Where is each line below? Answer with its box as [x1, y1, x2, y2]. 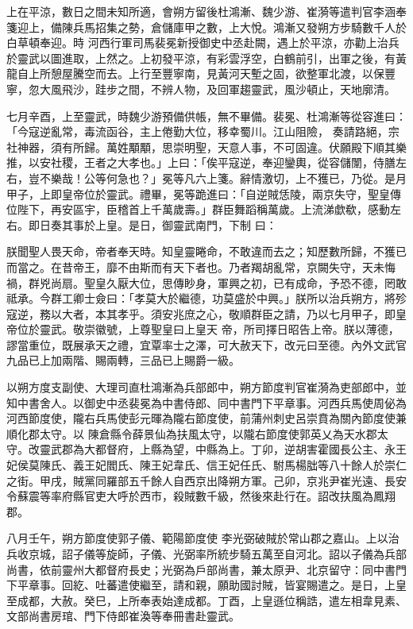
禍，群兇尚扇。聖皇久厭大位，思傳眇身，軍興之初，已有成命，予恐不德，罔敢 [6, 274, 407, 291]
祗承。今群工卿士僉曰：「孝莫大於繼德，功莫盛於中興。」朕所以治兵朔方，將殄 [6, 290, 407, 307]
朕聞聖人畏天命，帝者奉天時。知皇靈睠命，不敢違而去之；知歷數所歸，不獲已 [6, 243, 407, 260]
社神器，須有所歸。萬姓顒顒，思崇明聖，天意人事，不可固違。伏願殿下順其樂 [6, 138, 407, 155]
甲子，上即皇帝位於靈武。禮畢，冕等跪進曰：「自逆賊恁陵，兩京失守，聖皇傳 [6, 185, 401, 202]
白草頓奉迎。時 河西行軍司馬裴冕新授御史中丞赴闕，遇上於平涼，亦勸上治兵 [6, 34, 399, 51]
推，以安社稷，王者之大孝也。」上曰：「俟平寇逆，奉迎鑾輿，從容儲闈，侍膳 [6, 154, 396, 171]
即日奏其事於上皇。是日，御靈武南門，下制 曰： [28, 216, 277, 233]
